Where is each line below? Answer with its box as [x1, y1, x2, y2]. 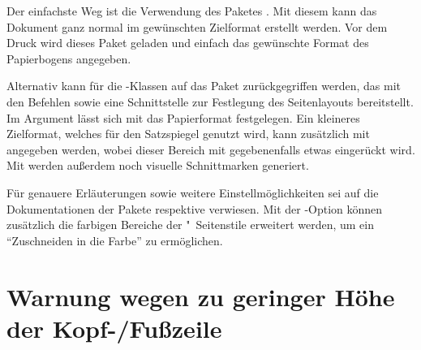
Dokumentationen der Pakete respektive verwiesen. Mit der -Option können [6, 200, 383, 217]
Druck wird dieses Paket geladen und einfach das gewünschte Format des [6, 34, 369, 51]
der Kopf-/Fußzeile [6, 311, 222, 344]
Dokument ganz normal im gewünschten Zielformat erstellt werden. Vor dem [6, 18, 388, 35]
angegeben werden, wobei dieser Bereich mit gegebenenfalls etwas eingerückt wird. [6, 140, 415, 158]
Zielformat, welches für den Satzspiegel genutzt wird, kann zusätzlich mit [6, 125, 370, 142]
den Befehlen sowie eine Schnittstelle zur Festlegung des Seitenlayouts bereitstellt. [6, 93, 414, 110]
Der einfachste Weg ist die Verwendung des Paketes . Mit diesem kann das [6, 2, 377, 19]
